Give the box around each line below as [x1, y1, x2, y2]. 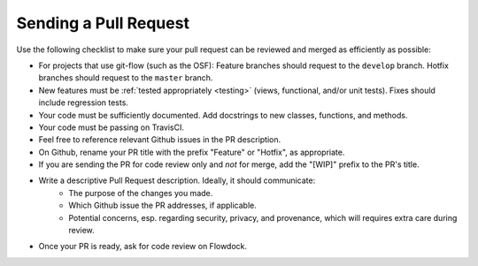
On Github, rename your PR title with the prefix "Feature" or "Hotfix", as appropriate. [38, 147, 345, 157]
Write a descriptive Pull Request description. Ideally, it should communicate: [38, 175, 316, 186]
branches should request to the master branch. [38, 72, 213, 83]
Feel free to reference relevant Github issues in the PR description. [38, 134, 281, 145]
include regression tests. [38, 97, 128, 108]
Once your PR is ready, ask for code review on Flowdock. [38, 241, 248, 252]
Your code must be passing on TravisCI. [38, 122, 185, 133]
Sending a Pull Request [16, 13, 190, 33]
